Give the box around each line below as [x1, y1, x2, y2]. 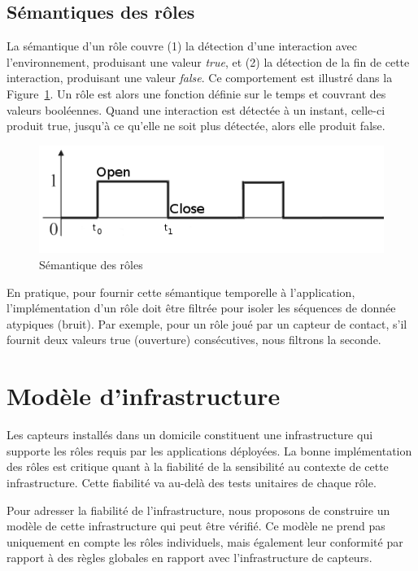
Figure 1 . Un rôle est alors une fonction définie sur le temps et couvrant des [7, 85, 386, 102]
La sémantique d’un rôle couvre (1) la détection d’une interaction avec [7, 37, 357, 54]
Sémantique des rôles [39, 256, 143, 273]
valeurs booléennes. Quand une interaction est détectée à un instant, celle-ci [7, 101, 385, 118]
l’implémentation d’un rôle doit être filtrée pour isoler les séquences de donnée [7, 299, 396, 316]
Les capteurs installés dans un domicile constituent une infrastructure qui [7, 426, 373, 443]
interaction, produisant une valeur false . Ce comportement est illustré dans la [7, 69, 393, 86]
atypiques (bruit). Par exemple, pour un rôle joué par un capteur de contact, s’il [7, 315, 407, 332]
